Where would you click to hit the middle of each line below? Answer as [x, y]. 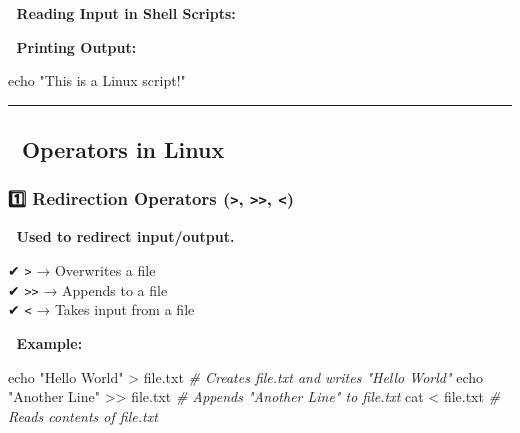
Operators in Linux [123, 149]
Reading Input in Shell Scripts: [126, 13]
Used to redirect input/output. [125, 236]
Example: [49, 342]
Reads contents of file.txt [83, 415]
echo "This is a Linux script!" [97, 80]
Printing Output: [76, 46]
